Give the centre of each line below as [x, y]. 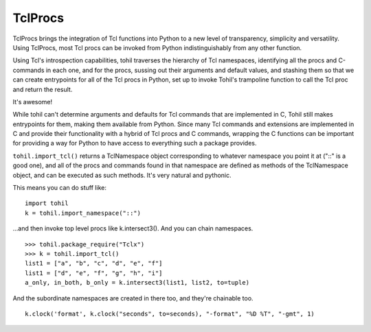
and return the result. [43, 89]
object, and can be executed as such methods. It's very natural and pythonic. [122, 175]
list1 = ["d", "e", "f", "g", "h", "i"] [94, 273]
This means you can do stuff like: [59, 188]
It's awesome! [33, 102]
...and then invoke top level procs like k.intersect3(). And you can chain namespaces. [133, 228]
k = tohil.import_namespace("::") [83, 213]
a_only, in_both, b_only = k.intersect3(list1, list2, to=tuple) [137, 283]
